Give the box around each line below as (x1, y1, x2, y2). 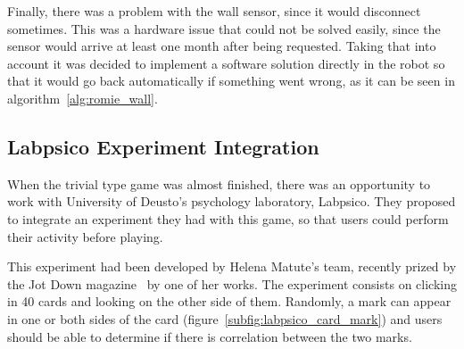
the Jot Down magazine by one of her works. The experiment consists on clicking (7, 274, 457, 293)
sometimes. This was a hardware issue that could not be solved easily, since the (7, 19, 441, 37)
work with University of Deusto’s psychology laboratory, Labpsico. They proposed (7, 192, 456, 211)
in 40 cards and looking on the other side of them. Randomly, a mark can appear (7, 292, 452, 311)
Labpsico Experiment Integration (7, 132, 319, 160)
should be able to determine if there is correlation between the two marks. (7, 327, 412, 345)
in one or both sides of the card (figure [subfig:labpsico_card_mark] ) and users (7, 309, 443, 328)
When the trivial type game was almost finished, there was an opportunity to (7, 174, 431, 193)
